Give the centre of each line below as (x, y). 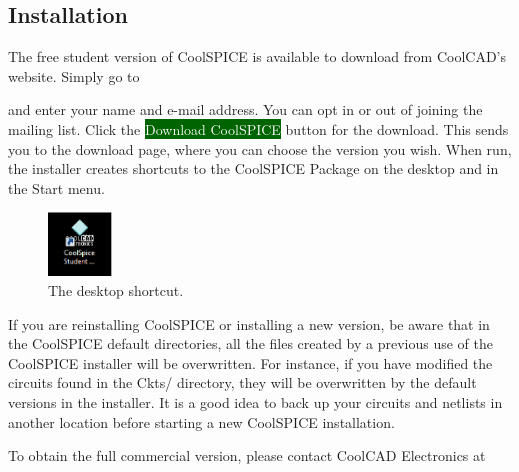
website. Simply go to (74, 75)
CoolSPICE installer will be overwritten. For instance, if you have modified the (250, 362)
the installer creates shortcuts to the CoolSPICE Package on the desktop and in (253, 168)
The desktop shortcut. (116, 289)
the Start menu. (56, 187)
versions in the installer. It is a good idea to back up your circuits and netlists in (255, 401)
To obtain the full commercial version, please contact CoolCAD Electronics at (247, 455)
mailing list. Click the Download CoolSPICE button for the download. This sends (258, 128)
